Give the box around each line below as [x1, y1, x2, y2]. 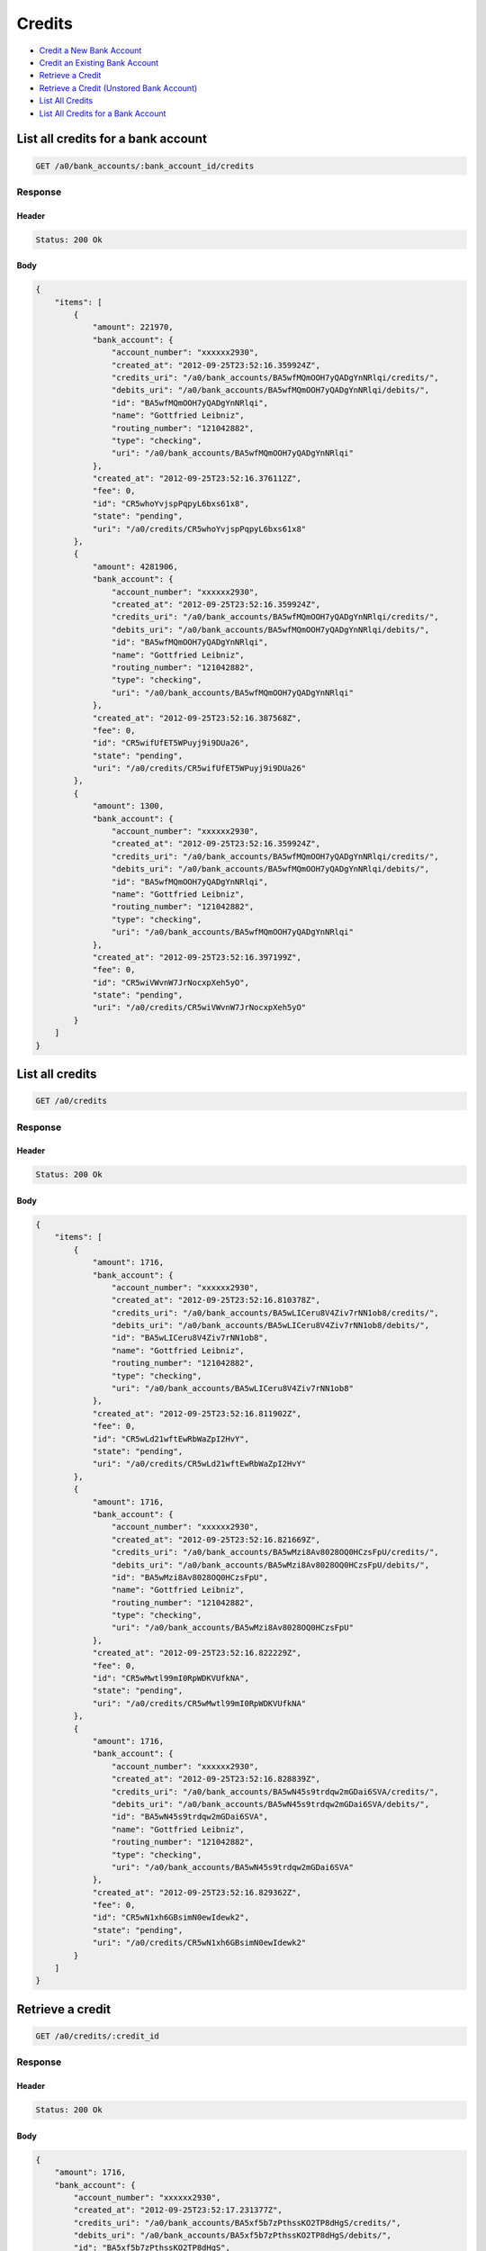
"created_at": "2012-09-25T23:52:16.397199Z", [92, 952, 301, 963]
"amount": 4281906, [92, 561, 179, 572]
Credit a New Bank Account [39, 45, 142, 56]
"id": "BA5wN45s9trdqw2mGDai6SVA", [111, 1812, 269, 1822]
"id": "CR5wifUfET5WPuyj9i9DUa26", [92, 738, 249, 748]
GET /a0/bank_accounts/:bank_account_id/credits [35, 160, 255, 171]
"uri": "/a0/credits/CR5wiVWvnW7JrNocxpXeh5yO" [92, 1002, 307, 1013]
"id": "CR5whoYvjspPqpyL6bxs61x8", [92, 498, 249, 509]
